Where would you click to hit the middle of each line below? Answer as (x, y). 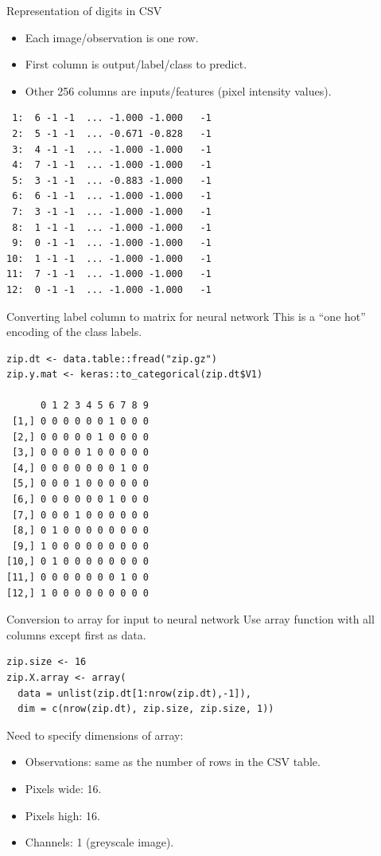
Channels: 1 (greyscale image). (99, 842)
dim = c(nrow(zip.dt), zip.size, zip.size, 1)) (146, 709)
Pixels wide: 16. (63, 788)
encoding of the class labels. (74, 332)
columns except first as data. (76, 634)
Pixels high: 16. (62, 815)
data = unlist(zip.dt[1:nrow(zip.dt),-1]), (134, 693)
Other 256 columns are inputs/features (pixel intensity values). (178, 90)
